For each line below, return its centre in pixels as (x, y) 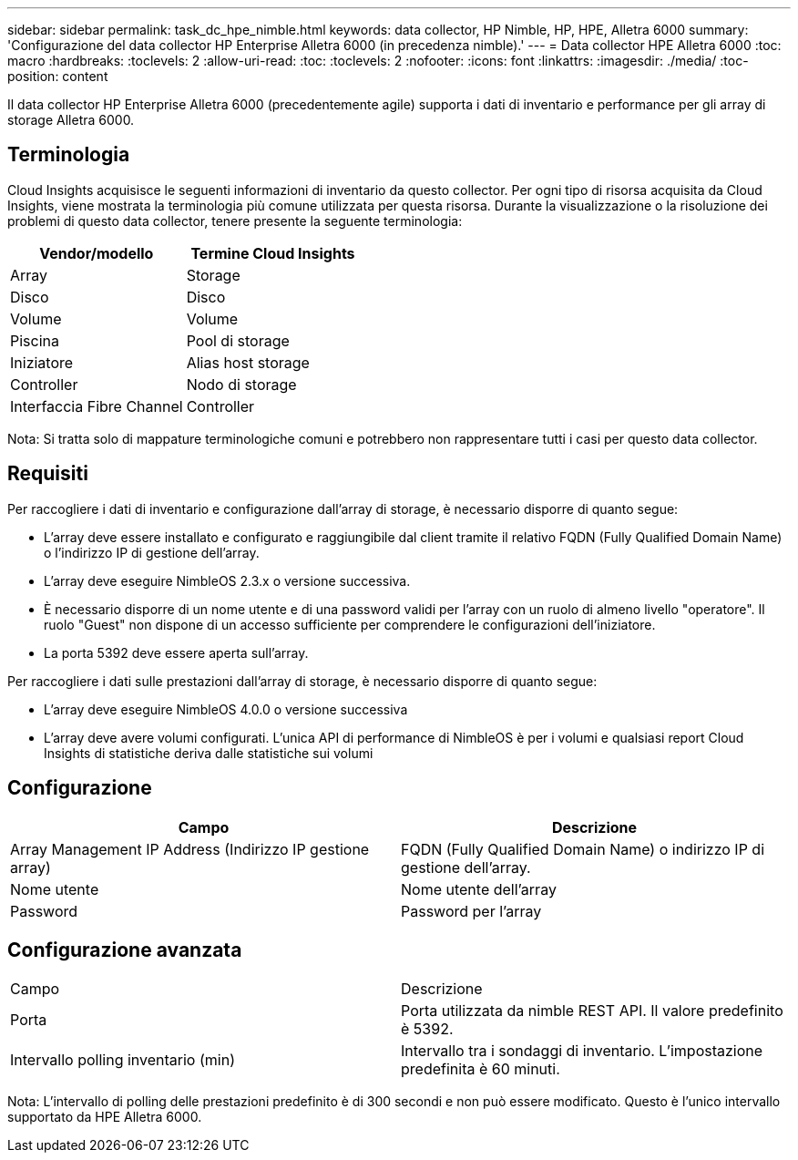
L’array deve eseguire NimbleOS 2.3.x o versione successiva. (227, 580)
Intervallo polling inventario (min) (123, 1060)
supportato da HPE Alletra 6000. (105, 1117)
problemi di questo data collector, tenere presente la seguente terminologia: (235, 221)
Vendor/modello (97, 253)
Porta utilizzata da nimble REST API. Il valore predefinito (592, 1011)
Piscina (35, 340)
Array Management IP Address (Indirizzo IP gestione (190, 849)
